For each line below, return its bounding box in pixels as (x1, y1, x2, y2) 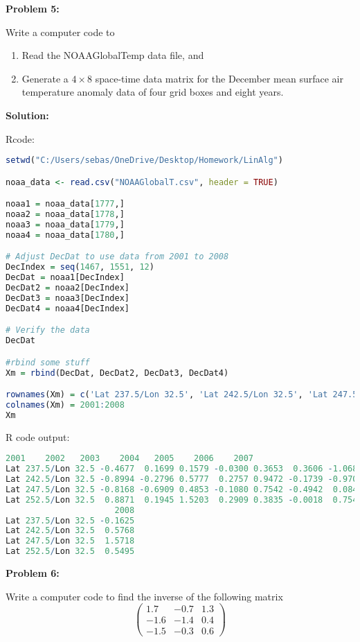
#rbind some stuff (6, 357, 90, 367)
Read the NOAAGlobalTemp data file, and (21, 48, 204, 62)
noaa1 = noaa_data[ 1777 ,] (6, 199, 125, 209)
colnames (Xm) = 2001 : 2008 (6, 399, 125, 410)
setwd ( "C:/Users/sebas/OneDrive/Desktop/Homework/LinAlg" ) (6, 155, 283, 166)
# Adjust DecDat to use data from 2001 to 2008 (6, 252, 229, 262)
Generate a (21, 71, 69, 85)
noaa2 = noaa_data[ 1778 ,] (6, 209, 125, 220)
